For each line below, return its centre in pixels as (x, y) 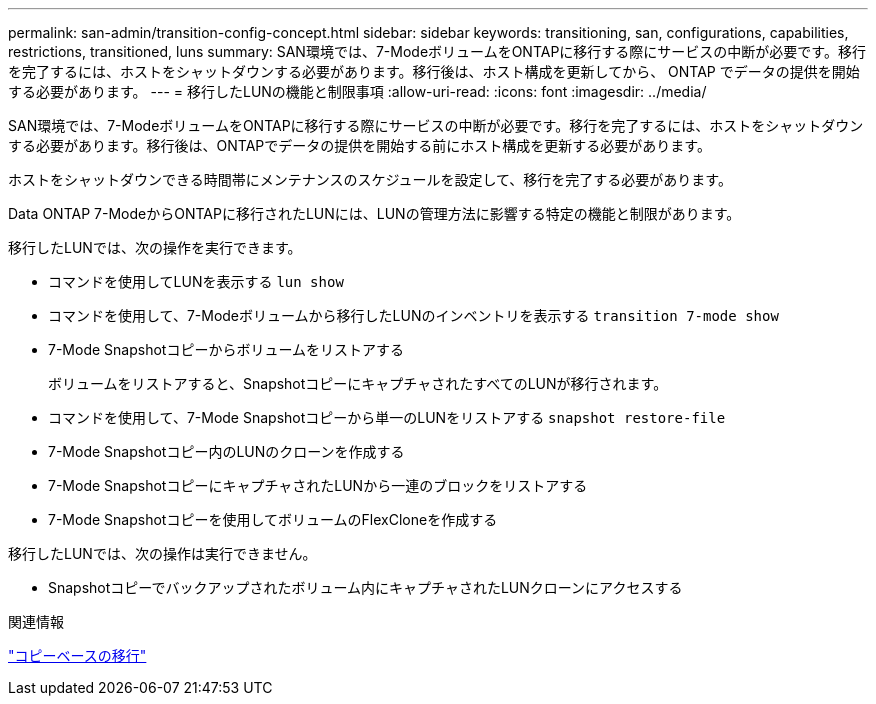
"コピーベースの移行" (77, 655)
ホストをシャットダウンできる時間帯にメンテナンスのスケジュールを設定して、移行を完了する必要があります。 (370, 179)
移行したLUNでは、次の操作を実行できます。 (155, 247)
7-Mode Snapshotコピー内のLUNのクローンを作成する (226, 451)
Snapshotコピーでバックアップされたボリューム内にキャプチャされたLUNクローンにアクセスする (365, 587)
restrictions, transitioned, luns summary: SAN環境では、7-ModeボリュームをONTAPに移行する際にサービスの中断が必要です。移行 (437, 51)
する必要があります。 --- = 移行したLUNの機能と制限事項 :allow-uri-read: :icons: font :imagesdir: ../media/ (357, 91)
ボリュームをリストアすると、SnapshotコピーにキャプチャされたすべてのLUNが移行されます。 (358, 383)
